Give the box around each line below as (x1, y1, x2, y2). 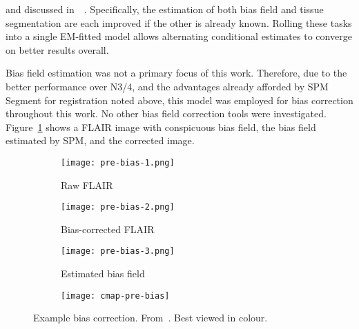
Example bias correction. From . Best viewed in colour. (33, 310, 268, 325)
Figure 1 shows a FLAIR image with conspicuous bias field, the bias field (6, 119, 316, 134)
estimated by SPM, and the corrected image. (6, 133, 195, 148)
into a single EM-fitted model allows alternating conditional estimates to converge (6, 29, 352, 43)
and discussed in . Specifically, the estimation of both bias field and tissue (6, 2, 324, 16)
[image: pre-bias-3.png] (61, 246, 175, 257)
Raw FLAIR (61, 177, 113, 192)
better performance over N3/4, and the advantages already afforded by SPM (6, 79, 329, 93)
